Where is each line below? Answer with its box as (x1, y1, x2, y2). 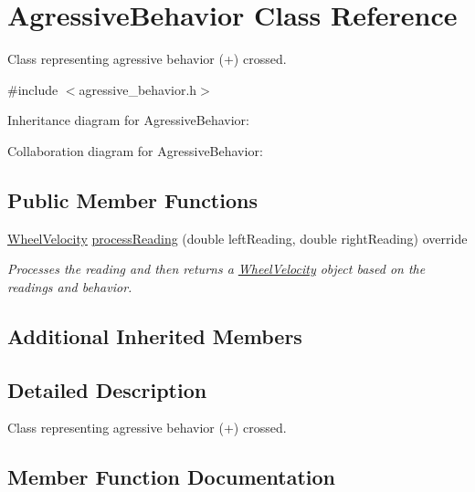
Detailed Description (7, 375, 207, 403)
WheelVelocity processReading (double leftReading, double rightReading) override (7, 228, 468, 247)
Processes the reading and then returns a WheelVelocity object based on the (7, 259, 426, 278)
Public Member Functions (7, 185, 258, 214)
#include (7, 79, 58, 99)
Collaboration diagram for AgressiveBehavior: (7, 141, 263, 160)
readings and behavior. (7, 277, 132, 296)
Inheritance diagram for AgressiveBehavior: (7, 110, 249, 130)
